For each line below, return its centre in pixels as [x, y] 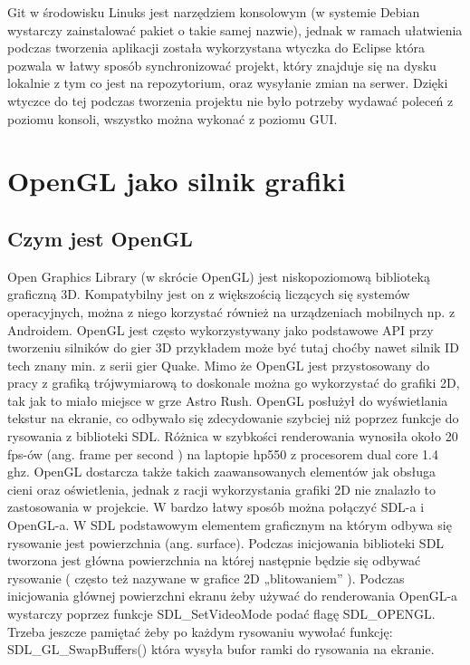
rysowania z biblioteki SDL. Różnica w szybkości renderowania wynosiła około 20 [233, 436]
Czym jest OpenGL [100, 238]
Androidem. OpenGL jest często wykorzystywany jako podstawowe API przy [221, 329]
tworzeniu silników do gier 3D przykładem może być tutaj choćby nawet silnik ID [233, 347]
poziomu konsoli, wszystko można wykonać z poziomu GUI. [173, 118]
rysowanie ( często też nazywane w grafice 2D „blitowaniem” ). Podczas [206, 578]
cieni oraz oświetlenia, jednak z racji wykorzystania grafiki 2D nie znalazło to [222, 489]
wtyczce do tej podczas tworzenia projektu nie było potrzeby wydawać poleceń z [230, 100]
